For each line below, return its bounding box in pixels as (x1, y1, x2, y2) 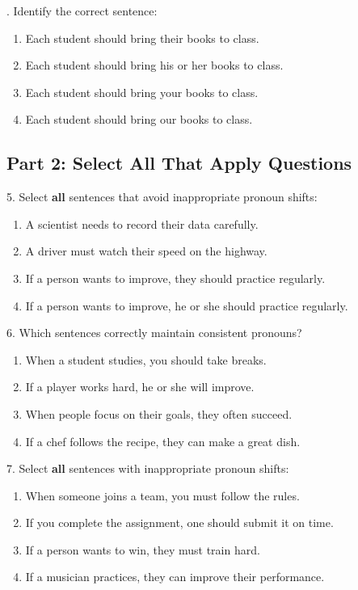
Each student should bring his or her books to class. (25, 57, 284, 74)
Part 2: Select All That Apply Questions (6, 150, 352, 175)
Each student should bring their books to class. (25, 29, 259, 46)
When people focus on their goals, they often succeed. (25, 405, 293, 422)
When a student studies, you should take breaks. (25, 351, 267, 368)
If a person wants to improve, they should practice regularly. (25, 269, 326, 286)
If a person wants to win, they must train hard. (25, 541, 260, 558)
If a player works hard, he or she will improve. (25, 378, 255, 395)
